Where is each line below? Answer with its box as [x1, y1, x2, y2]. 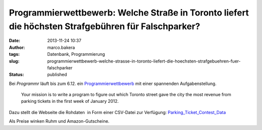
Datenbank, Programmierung [47, 51, 105, 57]
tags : [9, 51, 20, 57]
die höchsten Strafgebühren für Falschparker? [9, 21, 200, 32]
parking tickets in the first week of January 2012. [21, 98, 119, 104]
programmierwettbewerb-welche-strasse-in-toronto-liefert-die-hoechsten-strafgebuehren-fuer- [47, 58, 241, 64]
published [47, 72, 67, 78]
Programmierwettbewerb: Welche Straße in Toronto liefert [9, 7, 249, 18]
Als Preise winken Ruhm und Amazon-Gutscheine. [9, 118, 110, 124]
